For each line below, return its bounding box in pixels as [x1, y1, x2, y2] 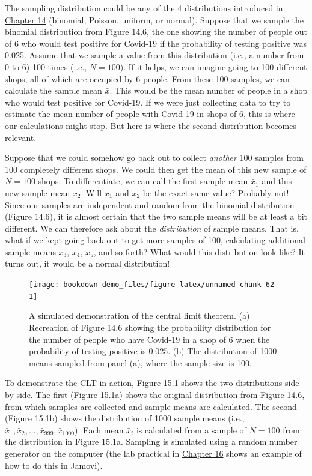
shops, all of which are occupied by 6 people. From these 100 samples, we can [5, 72, 290, 85]
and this [262, 175, 292, 187]
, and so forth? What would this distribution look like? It [93, 245, 305, 258]
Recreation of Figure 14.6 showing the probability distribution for [29, 321, 271, 333]
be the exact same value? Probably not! [142, 186, 289, 199]
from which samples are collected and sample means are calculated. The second [5, 400, 297, 412]
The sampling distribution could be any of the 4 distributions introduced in [5, 2, 283, 14]
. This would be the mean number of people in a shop [109, 84, 308, 97]
